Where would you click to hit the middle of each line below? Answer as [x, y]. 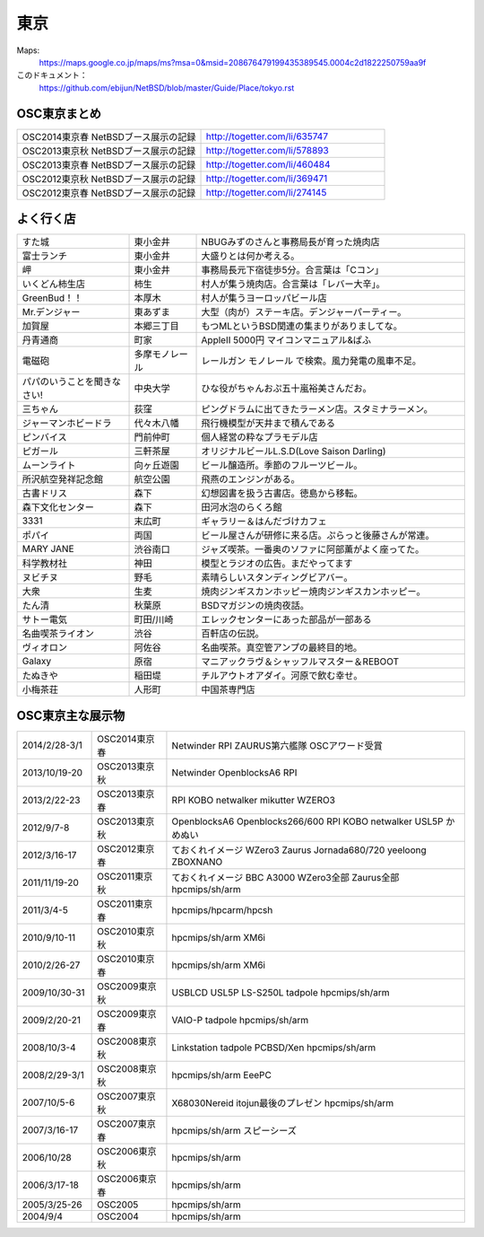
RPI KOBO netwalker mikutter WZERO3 [254, 800]
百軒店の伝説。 [233, 634]
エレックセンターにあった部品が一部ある [286, 619]
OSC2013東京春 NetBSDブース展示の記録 [109, 164]
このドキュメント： [52, 75]
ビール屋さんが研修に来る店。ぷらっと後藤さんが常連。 [318, 536]
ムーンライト [49, 465]
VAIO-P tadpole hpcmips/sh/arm [240, 1020]
